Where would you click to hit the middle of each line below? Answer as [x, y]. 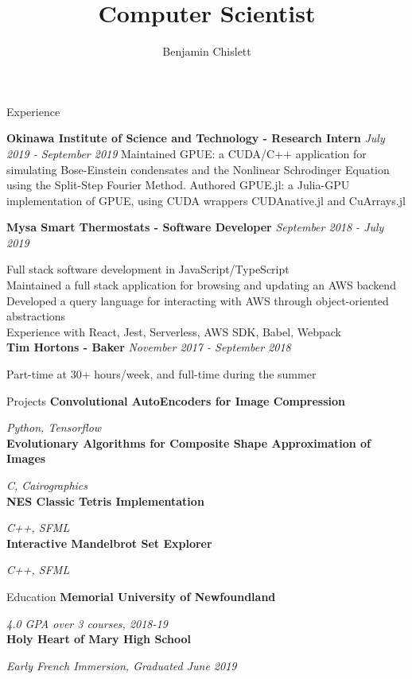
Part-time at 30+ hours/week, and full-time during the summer [161, 374]
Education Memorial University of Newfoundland [141, 596]
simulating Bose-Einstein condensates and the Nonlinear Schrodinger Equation [198, 169]
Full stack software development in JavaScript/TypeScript [148, 269]
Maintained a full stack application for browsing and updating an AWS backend [201, 285]
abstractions [36, 316]
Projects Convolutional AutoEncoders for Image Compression [176, 400]
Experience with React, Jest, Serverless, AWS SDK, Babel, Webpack [174, 331]
